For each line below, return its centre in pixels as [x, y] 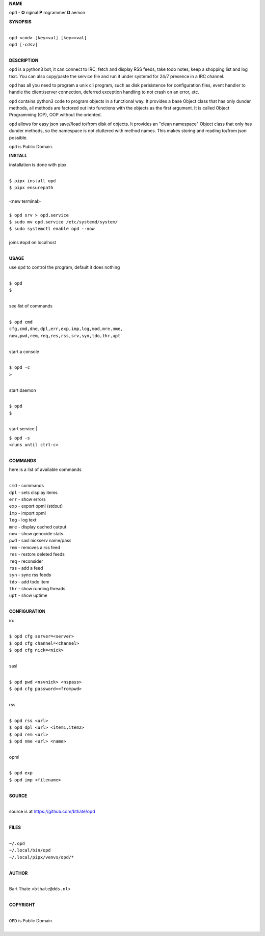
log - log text [23, 520]
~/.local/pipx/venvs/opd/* [41, 857]
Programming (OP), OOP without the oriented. [55, 115]
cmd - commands [26, 486]
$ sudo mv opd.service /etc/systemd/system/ [64, 222]
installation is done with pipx [38, 165]
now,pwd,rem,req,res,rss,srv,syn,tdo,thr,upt [65, 336]
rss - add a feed [26, 568]
